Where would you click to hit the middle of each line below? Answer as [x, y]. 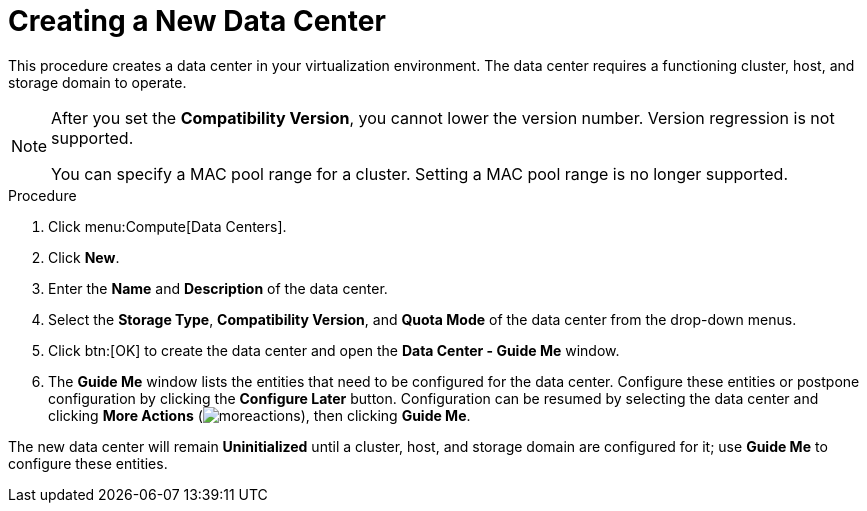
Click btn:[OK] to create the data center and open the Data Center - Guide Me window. [334, 350]
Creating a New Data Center [197, 21]
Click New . [84, 257]
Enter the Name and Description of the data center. [218, 288]
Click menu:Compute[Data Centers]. [167, 226]
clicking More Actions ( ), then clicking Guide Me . [259, 415]
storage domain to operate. [97, 82]
